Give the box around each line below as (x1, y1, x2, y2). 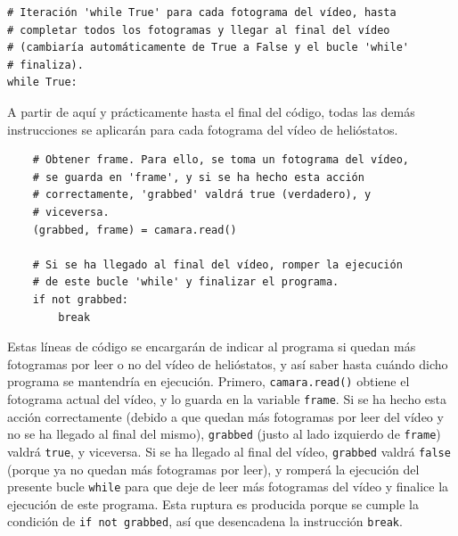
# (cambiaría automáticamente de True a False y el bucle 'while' (7, 41, 410, 54)
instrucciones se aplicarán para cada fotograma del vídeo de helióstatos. (7, 120, 398, 138)
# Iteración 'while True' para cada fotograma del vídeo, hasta (7, 6, 397, 19)
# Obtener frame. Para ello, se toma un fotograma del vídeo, (32, 153, 410, 167)
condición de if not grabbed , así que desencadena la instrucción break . (7, 512, 403, 531)
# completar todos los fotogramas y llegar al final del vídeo (7, 23, 390, 37)
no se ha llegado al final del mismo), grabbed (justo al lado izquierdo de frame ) (7, 425, 441, 443)
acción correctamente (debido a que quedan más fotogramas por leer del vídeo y (7, 407, 444, 425)
